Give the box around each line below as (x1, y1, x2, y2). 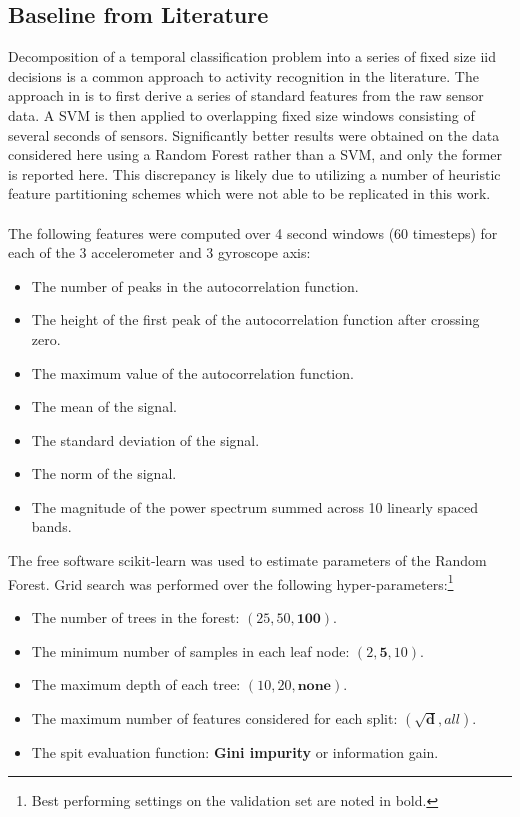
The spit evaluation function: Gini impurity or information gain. (31, 741, 439, 762)
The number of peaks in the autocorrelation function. (31, 275, 359, 296)
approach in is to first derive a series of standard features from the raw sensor (8, 85, 484, 106)
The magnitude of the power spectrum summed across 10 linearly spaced (31, 496, 478, 517)
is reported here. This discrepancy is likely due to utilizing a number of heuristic (8, 163, 501, 184)
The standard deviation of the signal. (31, 429, 260, 450)
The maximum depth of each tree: (31, 674, 241, 695)
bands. (31, 516, 72, 537)
